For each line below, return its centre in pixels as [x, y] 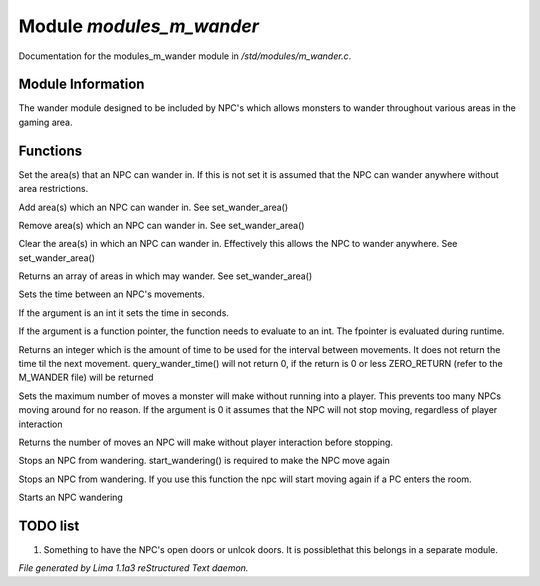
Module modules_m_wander [139, 26]
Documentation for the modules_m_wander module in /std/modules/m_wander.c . [185, 56]
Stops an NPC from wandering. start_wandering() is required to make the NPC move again [204, 461]
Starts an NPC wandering [71, 497]
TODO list [49, 525]
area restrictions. [53, 189]
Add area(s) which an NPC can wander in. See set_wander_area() [153, 207]
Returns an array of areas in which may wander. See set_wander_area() [165, 276]
